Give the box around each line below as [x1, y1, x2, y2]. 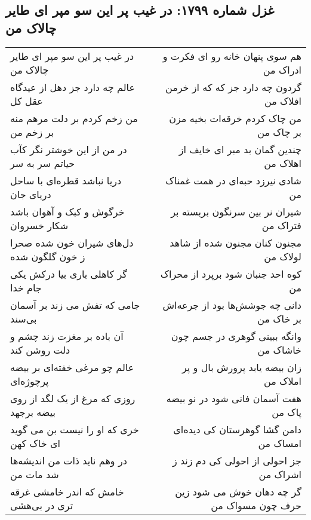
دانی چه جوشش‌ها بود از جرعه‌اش [162, 297, 301, 312]
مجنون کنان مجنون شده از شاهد [170, 235, 301, 250]
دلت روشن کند [10, 342, 70, 357]
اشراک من [258, 467, 301, 481]
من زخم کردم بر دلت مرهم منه [10, 111, 138, 125]
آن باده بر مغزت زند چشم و [10, 329, 124, 343]
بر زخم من [10, 124, 54, 139]
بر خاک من [257, 311, 301, 326]
